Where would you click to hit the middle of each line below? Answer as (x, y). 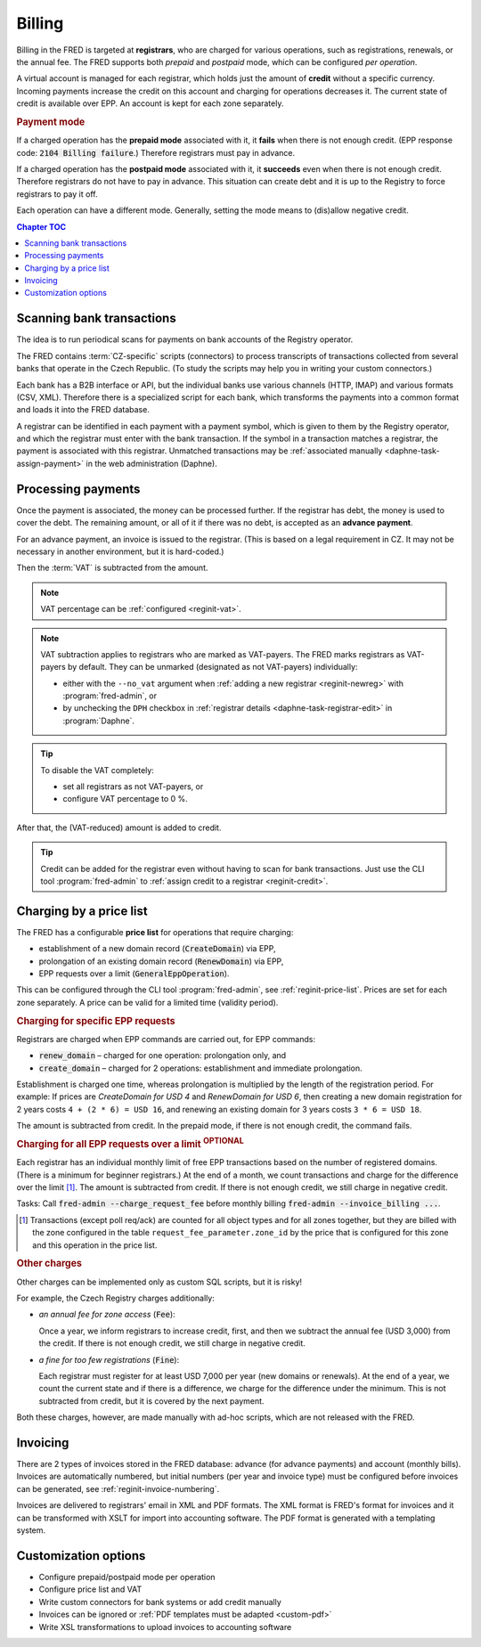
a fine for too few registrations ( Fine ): (109, 1359)
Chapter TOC (41, 226)
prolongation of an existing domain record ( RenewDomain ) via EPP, (161, 961)
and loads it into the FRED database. (83, 410)
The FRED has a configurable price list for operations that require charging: (155, 932)
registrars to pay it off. (57, 194)
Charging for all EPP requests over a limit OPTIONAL (130, 1143)
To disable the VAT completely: (98, 770)
